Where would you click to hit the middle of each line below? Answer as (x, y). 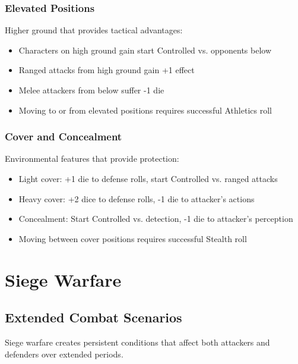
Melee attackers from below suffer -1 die (91, 90)
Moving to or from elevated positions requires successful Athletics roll (145, 110)
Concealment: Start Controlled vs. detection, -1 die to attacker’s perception (156, 219)
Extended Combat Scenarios (93, 317)
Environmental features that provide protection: (92, 159)
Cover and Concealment (64, 136)
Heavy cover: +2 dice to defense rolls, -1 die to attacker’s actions (137, 198)
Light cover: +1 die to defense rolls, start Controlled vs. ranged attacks (148, 178)
